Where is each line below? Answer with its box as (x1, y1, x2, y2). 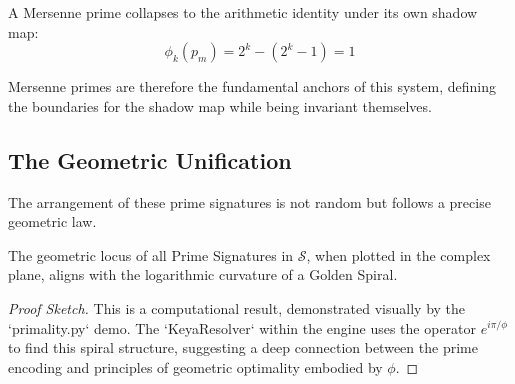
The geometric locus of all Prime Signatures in (8, 244, 294, 265)
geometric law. (8, 211, 97, 232)
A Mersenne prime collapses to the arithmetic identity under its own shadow (8, 2, 478, 22)
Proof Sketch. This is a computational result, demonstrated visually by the (8, 297, 466, 318)
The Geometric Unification (8, 144, 292, 175)
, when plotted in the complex (306, 244, 491, 265)
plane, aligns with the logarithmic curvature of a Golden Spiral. (8, 264, 398, 285)
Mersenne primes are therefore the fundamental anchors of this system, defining (8, 76, 496, 97)
